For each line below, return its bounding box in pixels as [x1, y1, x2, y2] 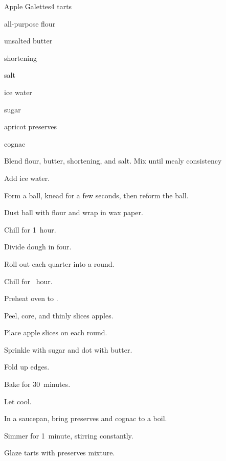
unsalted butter [4, 35, 53, 46]
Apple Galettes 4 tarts [4, 1, 72, 11]
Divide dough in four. [4, 241, 72, 252]
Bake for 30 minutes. [4, 379, 71, 389]
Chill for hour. [4, 275, 53, 286]
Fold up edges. [4, 361, 50, 372]
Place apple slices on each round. [4, 327, 107, 338]
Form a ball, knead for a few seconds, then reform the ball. [4, 190, 189, 200]
